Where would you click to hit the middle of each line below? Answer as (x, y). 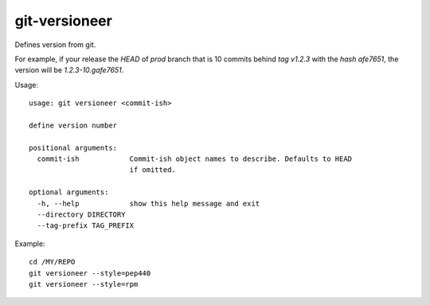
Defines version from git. (55, 45)
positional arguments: (73, 148)
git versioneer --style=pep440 (90, 273)
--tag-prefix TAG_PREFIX (86, 226)
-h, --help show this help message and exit (149, 203)
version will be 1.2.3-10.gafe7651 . (69, 70)
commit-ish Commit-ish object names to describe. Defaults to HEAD (195, 159)
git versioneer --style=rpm (84, 284)
